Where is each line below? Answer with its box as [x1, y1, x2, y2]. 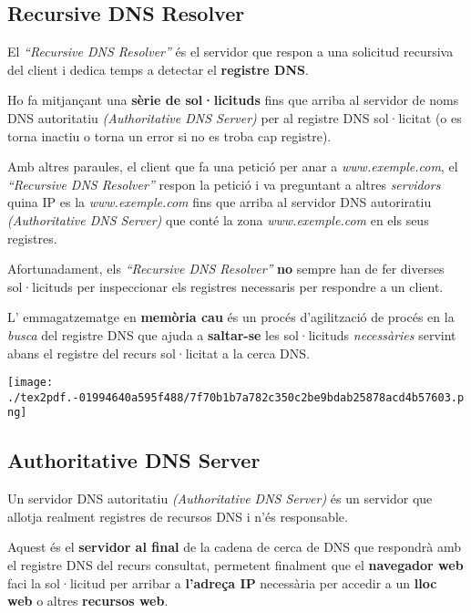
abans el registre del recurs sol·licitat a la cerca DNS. [7, 343, 310, 362]
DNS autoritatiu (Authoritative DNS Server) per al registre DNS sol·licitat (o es [7, 108, 462, 127]
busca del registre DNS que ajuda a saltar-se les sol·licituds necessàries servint [7, 325, 456, 344]
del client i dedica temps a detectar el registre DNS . [7, 59, 309, 78]
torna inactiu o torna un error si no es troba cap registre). [7, 126, 332, 145]
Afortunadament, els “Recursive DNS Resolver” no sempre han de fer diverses [7, 259, 445, 278]
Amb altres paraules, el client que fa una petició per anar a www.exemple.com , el [7, 157, 458, 176]
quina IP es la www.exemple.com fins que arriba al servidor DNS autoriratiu [7, 192, 432, 212]
